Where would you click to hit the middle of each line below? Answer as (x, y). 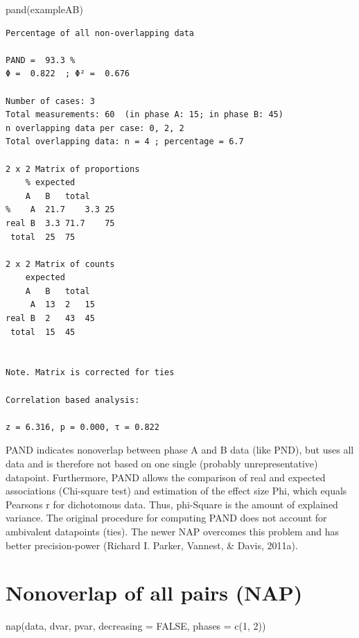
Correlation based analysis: (73, 400)
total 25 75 (43, 237)
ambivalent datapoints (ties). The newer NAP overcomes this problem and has (172, 531)
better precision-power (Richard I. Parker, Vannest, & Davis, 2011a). (152, 545)
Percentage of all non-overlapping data (100, 33)
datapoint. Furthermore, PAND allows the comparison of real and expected (166, 477)
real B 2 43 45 (50, 319)
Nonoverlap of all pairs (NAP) (154, 593)
